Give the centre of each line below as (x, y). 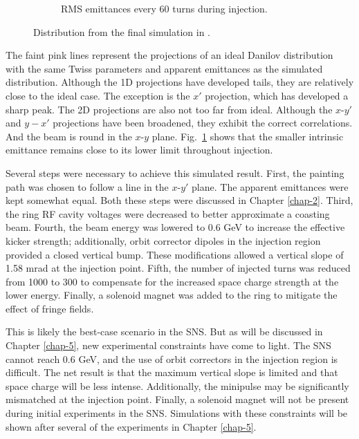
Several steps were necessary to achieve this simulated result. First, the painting (175, 172)
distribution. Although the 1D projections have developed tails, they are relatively (180, 82)
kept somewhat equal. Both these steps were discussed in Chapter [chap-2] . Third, (179, 200)
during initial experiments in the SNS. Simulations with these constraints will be (177, 413)
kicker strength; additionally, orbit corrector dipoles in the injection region (163, 240)
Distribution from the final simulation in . (122, 31)
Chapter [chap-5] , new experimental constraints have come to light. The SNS (168, 345)
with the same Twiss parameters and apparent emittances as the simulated (164, 68)
